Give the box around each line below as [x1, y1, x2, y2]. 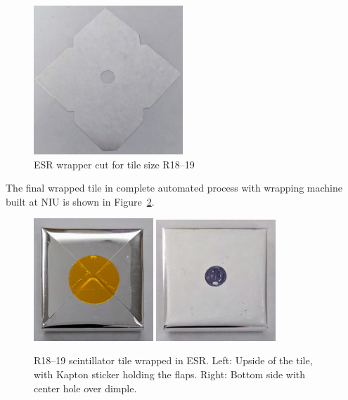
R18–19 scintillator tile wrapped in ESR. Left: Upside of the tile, [34, 353, 313, 368]
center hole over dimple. [34, 380, 137, 395]
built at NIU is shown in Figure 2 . [6, 194, 155, 208]
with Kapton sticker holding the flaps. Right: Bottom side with [34, 366, 306, 381]
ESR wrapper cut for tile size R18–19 [34, 156, 195, 171]
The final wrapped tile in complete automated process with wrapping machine [6, 180, 342, 195]
